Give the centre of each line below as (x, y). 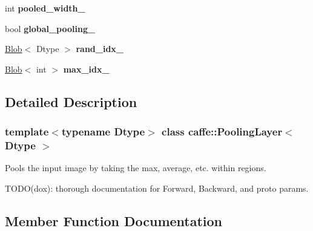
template (27, 132)
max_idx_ (86, 69)
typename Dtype (103, 132)
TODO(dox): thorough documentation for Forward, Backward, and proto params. (157, 188)
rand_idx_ (100, 49)
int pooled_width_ (45, 8)
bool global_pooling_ (50, 28)
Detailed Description (71, 101)
